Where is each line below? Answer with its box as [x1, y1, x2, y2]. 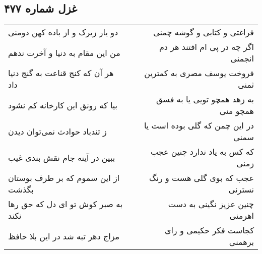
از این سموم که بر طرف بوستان [8, 172, 120, 184]
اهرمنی [229, 210, 254, 222]
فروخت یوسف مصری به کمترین [144, 67, 254, 79]
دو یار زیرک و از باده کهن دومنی [8, 26, 118, 38]
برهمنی [229, 236, 254, 248]
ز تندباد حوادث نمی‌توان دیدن [8, 125, 107, 137]
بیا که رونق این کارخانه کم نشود [8, 99, 118, 111]
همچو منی [219, 105, 254, 117]
